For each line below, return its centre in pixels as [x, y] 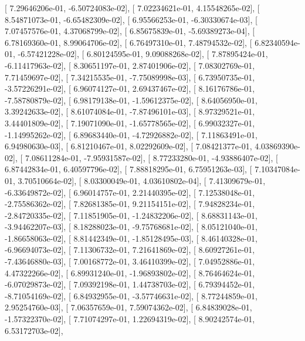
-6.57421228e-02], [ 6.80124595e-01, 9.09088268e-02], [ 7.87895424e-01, [143, 54]
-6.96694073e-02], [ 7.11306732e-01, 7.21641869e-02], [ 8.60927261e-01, [130, 250]
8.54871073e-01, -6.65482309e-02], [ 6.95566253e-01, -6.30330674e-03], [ [131, 19]
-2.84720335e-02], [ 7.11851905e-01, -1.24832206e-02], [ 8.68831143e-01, [131, 215]
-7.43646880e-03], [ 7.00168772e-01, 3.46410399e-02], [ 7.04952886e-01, [130, 261]
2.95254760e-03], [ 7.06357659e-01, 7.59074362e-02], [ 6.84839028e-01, [128, 307]
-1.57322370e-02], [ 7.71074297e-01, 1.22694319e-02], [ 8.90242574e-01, [130, 319]
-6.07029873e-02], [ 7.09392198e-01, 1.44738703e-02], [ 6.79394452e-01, [130, 284]
